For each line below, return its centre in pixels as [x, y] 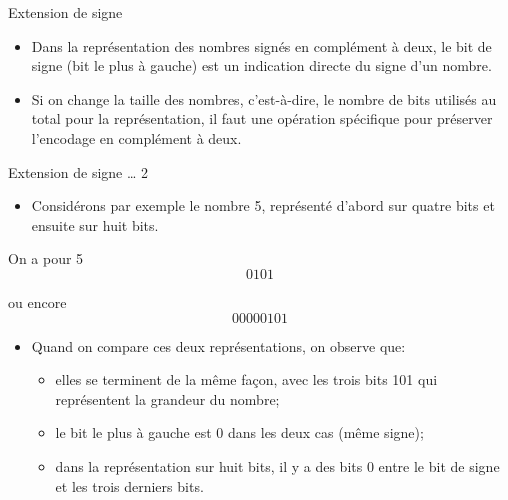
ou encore [37, 301]
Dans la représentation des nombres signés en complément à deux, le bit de [261, 45]
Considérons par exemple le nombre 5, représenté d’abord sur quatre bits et [263, 205]
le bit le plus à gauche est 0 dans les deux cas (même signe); [239, 432]
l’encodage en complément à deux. [136, 137]
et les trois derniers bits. [129, 485]
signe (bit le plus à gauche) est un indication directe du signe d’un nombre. [261, 65]
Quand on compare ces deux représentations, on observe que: [218, 345]
